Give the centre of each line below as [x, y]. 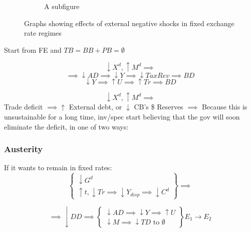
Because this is [225, 107]
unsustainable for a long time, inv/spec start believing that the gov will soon [122, 116]
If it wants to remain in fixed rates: [58, 167]
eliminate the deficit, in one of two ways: [66, 126]
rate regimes [43, 33]
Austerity [24, 149]
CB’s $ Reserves [159, 107]
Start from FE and [33, 49]
